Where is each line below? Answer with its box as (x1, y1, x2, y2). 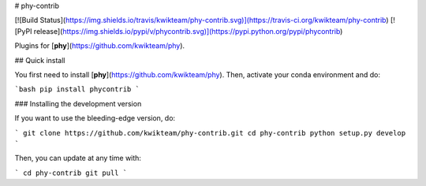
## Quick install (14, 55, 66, 65)
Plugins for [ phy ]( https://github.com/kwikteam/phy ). (14, 41, 185, 50)
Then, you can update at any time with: (14, 154, 142, 163)
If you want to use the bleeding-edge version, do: (14, 113, 176, 123)
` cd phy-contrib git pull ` (14, 168, 128, 177)
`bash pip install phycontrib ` (14, 85, 140, 94)
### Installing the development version (14, 99, 142, 108)
